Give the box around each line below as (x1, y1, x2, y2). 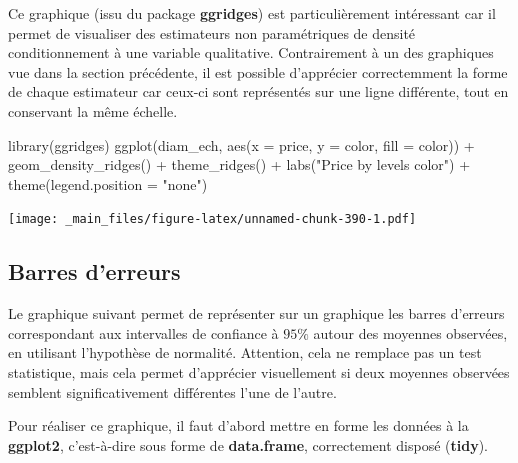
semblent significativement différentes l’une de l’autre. (8, 381, 337, 402)
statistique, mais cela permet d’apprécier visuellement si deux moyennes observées (8, 361, 510, 382)
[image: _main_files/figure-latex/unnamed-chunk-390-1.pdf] (8, 212, 417, 227)
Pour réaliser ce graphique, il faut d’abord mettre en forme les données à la (8, 415, 469, 436)
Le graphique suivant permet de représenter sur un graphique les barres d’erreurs (8, 303, 505, 324)
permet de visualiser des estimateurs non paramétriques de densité (8, 22, 416, 43)
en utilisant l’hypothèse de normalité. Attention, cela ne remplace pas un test (8, 342, 482, 363)
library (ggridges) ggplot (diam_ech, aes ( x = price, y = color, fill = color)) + (8, 134, 475, 155)
